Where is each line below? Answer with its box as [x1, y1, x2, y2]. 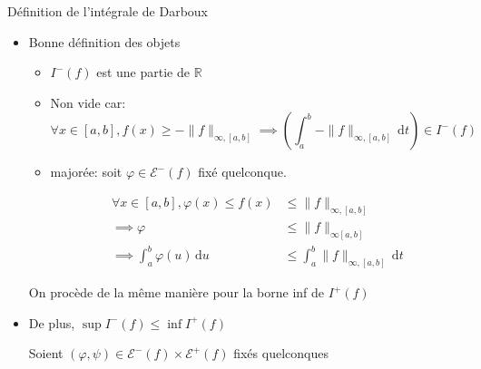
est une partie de [96, 63, 190, 82]
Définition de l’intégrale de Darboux [7, 2, 209, 20]
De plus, [28, 313, 75, 332]
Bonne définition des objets [28, 32, 181, 51]
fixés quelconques [233, 344, 329, 363]
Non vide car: [50, 92, 126, 112]
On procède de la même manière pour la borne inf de [28, 283, 325, 302]
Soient [28, 344, 64, 363]
